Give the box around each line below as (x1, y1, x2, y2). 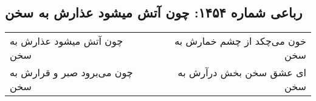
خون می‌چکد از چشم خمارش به (174, 34, 306, 48)
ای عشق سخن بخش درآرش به (177, 65, 306, 80)
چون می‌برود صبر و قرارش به (10, 65, 133, 80)
